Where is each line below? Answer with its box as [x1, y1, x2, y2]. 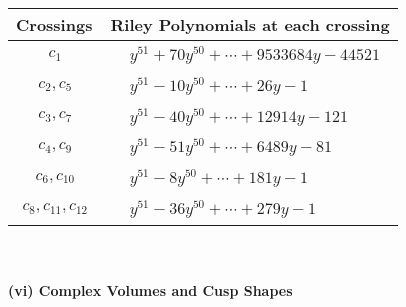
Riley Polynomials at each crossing [110, 13, 390, 36]
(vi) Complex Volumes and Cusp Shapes [8, 280, 293, 301]
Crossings [16, 13, 93, 36]
